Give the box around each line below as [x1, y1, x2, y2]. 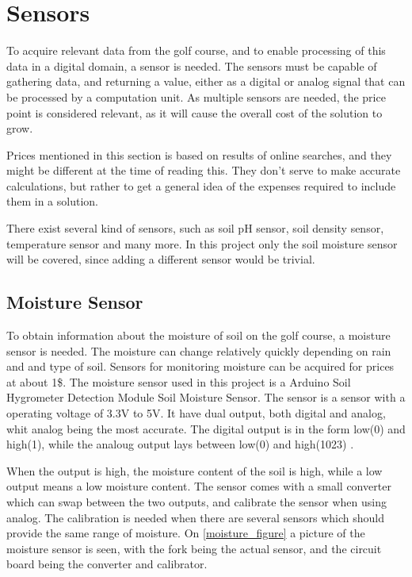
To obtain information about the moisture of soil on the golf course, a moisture [6, 327, 391, 344]
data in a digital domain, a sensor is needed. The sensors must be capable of [6, 57, 377, 74]
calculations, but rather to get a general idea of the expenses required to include [6, 177, 396, 194]
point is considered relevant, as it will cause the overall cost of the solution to [6, 104, 383, 121]
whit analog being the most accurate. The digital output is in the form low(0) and [6, 420, 406, 437]
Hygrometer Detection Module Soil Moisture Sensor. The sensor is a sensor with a [6, 389, 406, 406]
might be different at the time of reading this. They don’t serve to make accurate [6, 162, 401, 179]
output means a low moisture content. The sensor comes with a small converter [6, 478, 391, 494]
